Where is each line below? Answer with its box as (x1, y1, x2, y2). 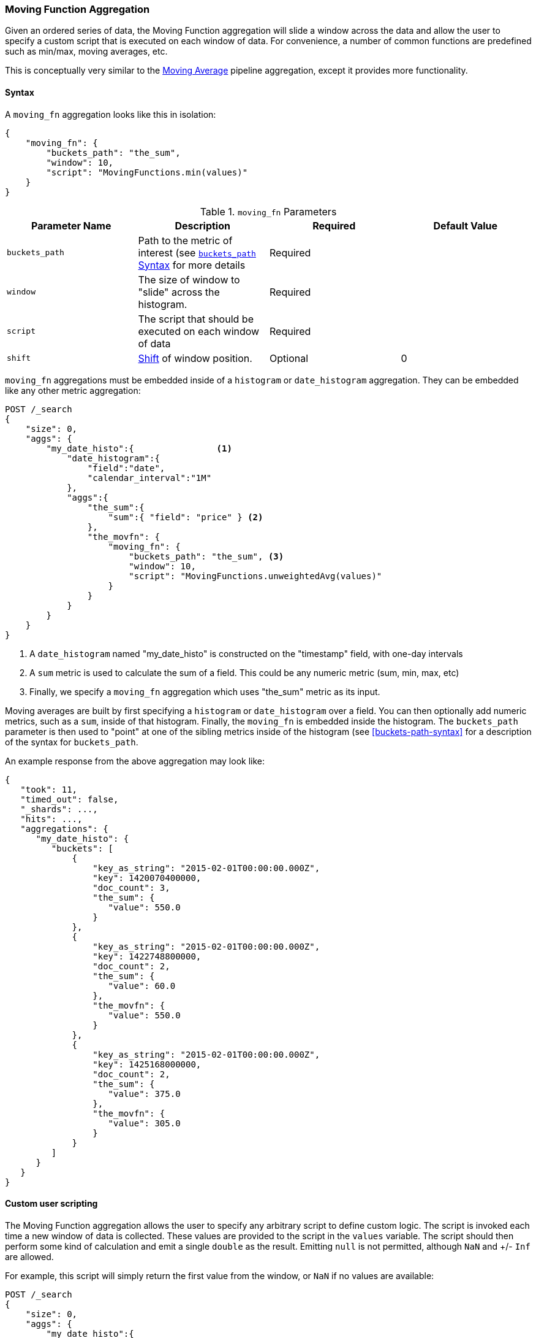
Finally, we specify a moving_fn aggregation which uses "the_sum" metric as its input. (29, 686, 380, 697)
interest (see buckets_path (138, 246, 256, 259)
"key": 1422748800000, (92, 951, 202, 961)
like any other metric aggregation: (5, 385, 141, 396)
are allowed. (5, 1251, 54, 1262)
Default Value (433, 219, 498, 232)
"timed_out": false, (20, 794, 119, 804)
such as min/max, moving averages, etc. (5, 46, 168, 57)
